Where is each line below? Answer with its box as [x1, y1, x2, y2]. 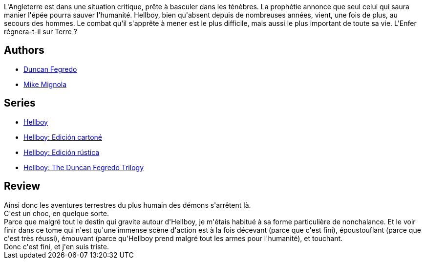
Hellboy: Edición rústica [23, 148, 100, 156]
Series [4, 97, 36, 110]
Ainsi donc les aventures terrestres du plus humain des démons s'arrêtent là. [4, 200, 251, 209]
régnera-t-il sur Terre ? [4, 27, 78, 36]
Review [4, 180, 41, 193]
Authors [4, 44, 44, 57]
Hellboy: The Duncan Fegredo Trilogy [23, 163, 144, 172]
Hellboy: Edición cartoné [23, 132, 103, 141]
